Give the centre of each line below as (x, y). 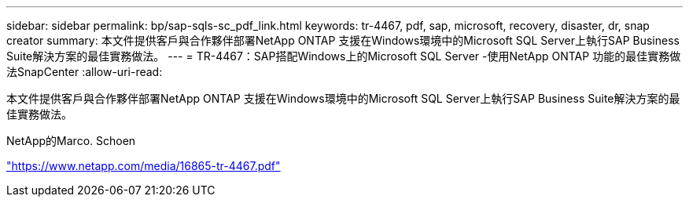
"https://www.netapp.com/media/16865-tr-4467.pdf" (144, 166)
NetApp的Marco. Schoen (71, 141)
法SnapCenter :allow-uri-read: (85, 72)
